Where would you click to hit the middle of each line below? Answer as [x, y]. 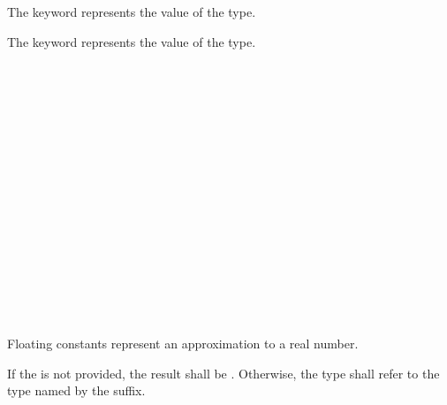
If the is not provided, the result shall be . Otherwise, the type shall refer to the [223, 373]
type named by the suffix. [76, 390]
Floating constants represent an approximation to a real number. [183, 344]
